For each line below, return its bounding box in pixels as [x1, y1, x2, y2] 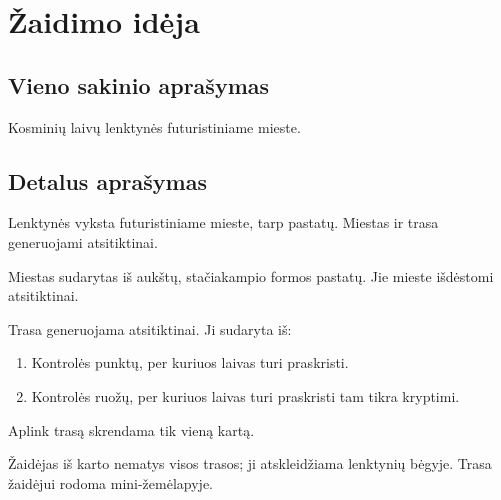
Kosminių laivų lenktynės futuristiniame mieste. [8, 116, 301, 137]
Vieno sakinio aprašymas [8, 69, 270, 100]
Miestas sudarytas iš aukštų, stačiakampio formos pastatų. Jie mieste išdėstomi [8, 265, 494, 286]
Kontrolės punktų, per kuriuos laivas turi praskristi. [31, 352, 349, 373]
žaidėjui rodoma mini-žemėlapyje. [8, 472, 213, 493]
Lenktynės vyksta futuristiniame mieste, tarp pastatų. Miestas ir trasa [8, 212, 439, 233]
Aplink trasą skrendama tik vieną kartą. [8, 419, 255, 440]
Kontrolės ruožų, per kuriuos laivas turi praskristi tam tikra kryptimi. [31, 385, 460, 406]
